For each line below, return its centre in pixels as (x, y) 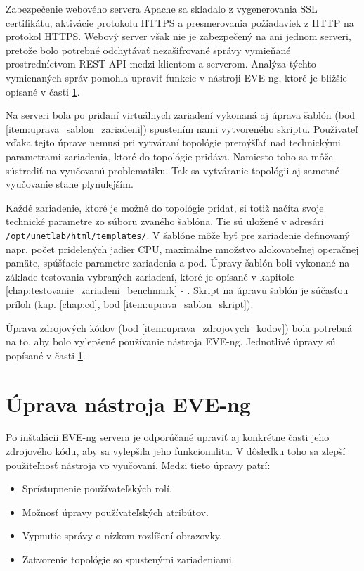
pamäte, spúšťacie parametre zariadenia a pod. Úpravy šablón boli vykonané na (178, 263)
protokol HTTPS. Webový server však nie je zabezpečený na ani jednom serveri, (178, 36)
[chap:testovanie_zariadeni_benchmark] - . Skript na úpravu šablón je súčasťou (177, 290)
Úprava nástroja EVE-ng (128, 403)
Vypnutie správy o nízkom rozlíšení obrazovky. (122, 535)
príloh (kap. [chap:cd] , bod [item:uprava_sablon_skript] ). (130, 303)
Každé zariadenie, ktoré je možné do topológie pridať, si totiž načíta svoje (165, 207)
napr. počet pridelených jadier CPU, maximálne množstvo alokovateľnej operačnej (182, 249)
